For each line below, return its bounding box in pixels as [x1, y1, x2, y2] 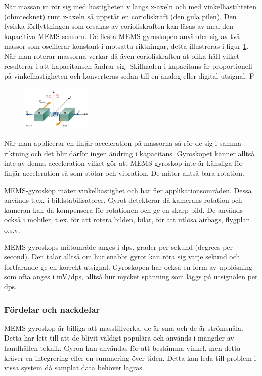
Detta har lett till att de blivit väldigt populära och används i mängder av [4, 332, 234, 343]
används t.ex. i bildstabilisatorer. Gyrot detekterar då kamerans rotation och [4, 195, 242, 205]
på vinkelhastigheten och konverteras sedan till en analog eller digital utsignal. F [4, 70, 254, 81]
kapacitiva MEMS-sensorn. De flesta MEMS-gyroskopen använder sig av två [4, 30, 240, 41]
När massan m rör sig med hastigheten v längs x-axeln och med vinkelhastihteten [4, 1, 257, 11]
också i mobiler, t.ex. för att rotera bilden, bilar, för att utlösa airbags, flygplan [4, 214, 250, 225]
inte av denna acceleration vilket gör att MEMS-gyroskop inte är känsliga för [4, 158, 243, 168]
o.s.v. [4, 224, 20, 235]
